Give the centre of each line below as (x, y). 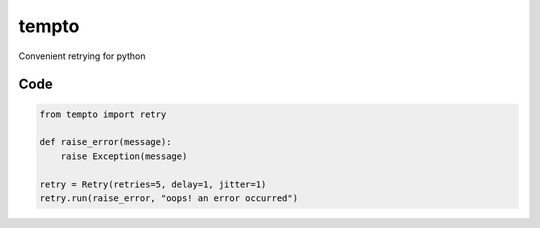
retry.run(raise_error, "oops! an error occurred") (169, 198)
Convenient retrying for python (82, 56)
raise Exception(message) (124, 156)
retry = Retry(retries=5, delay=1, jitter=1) (153, 184)
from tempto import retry (103, 114)
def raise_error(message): (105, 142)
